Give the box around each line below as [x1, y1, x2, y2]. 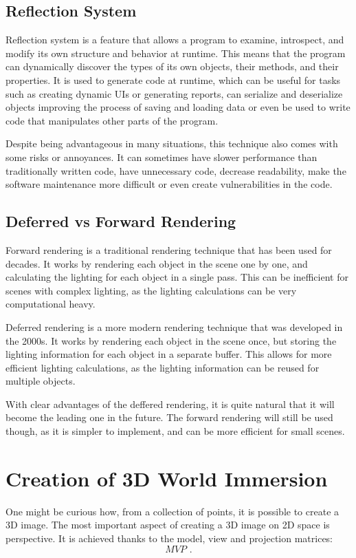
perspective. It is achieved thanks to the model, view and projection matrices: [5, 530, 333, 545]
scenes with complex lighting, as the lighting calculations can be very [5, 283, 297, 297]
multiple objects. [5, 374, 76, 388]
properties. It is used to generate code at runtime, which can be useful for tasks [5, 72, 341, 87]
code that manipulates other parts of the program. [5, 113, 219, 127]
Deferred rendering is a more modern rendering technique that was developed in [5, 319, 343, 334]
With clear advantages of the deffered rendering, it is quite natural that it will [5, 396, 335, 411]
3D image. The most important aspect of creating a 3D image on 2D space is [5, 517, 330, 532]
